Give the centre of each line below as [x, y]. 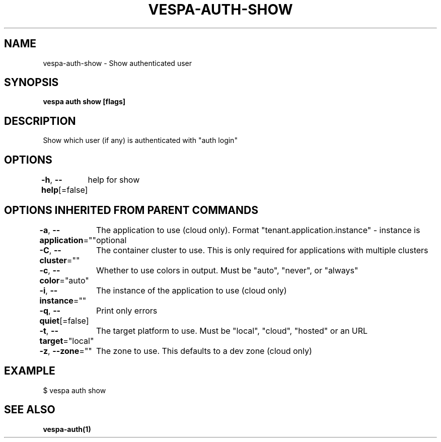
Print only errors [127, 310]
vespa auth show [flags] [84, 102]
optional [111, 240]
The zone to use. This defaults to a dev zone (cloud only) [204, 351]
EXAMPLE [30, 371]
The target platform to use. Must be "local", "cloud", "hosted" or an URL [232, 330]
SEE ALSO [30, 410]
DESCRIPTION [40, 121]
